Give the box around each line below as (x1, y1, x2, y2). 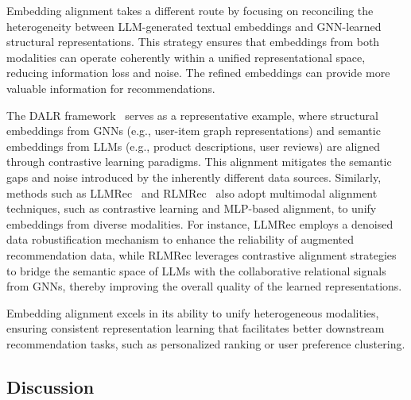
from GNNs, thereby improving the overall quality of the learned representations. (6, 278, 402, 294)
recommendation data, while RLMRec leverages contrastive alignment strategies (6, 246, 397, 263)
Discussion (6, 374, 95, 398)
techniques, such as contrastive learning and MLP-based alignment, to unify (6, 200, 377, 217)
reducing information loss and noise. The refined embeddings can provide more (6, 64, 390, 81)
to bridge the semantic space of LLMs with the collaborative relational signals (6, 262, 386, 279)
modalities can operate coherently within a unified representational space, (6, 48, 366, 65)
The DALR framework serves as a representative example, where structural (6, 106, 378, 123)
